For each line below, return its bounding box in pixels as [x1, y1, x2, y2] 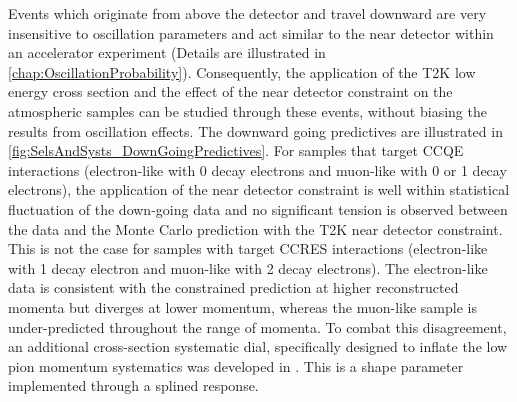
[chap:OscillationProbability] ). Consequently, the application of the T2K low [8, 61, 476, 82]
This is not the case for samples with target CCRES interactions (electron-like [8, 238, 488, 259]
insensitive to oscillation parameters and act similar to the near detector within [8, 22, 494, 43]
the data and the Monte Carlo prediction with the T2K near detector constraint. [8, 218, 503, 239]
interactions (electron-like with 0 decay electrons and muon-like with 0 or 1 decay [8, 159, 507, 180]
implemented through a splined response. [8, 375, 259, 396]
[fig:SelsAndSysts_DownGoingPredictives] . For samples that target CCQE [8, 140, 464, 161]
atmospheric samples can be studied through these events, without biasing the [8, 100, 487, 121]
